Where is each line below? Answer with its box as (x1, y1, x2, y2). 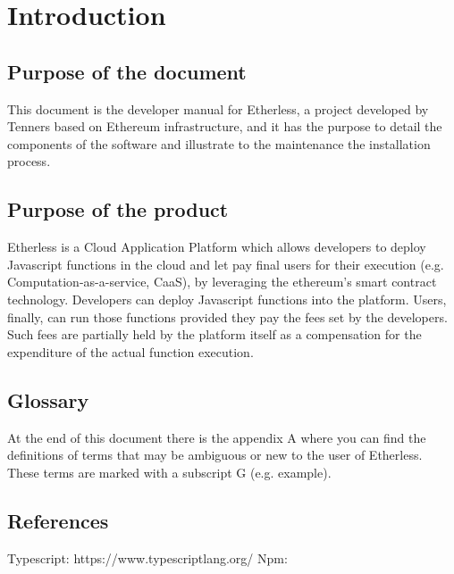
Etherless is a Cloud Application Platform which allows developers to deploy (7, 237, 426, 256)
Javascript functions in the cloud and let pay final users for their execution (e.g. (7, 254, 444, 273)
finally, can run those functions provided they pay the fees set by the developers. (7, 307, 448, 326)
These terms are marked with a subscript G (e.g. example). (7, 462, 332, 481)
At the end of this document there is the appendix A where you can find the (7, 428, 426, 446)
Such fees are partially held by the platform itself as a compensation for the (7, 325, 422, 344)
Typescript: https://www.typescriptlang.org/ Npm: (7, 548, 288, 567)
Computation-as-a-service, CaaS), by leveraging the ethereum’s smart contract (7, 272, 437, 291)
